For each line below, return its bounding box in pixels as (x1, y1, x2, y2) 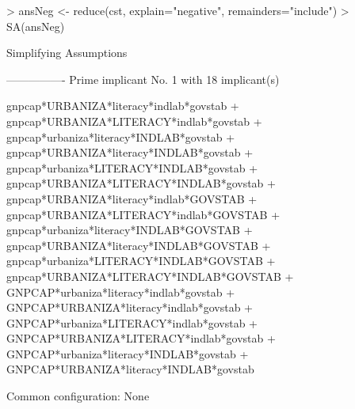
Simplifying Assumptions (6, 44, 128, 61)
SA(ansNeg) (6, 17, 65, 34)
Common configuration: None (6, 388, 150, 404)
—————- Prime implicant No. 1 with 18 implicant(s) (6, 70, 280, 87)
